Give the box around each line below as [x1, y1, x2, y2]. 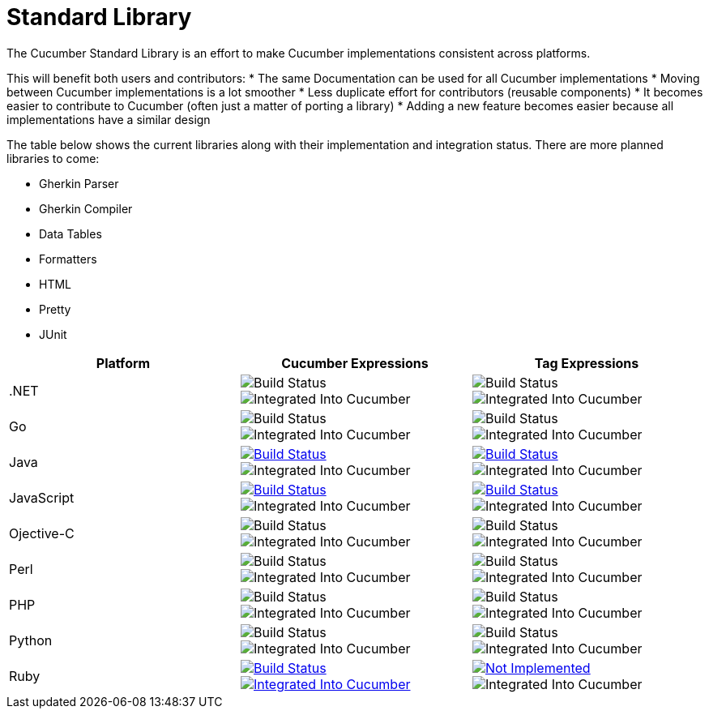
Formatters [39, 251, 97, 266]
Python [9, 632, 53, 649]
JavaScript [9, 489, 75, 506]
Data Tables [39, 226, 102, 241]
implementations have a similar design [6, 112, 211, 126]
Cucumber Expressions [281, 354, 429, 371]
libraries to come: [6, 151, 100, 165]
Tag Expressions [534, 354, 639, 371]
